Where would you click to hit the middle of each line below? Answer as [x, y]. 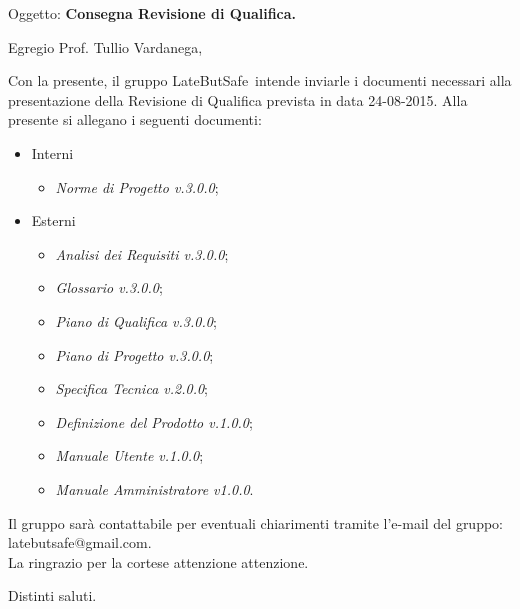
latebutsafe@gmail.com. [80, 542]
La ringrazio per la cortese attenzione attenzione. [158, 561]
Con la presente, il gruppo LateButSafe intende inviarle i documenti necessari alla [260, 80]
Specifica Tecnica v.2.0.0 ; [131, 388]
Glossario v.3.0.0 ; [109, 287]
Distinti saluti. [52, 595]
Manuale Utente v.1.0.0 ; [129, 455]
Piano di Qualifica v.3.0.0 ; [136, 320]
